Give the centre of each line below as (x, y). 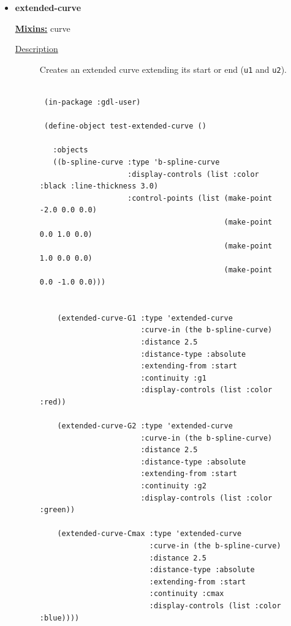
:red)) (53, 402)
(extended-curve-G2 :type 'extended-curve (145, 426)
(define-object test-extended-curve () (125, 126)
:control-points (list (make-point (200, 198)
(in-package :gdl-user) (92, 102)
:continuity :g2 (173, 486)
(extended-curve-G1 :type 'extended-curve (145, 318)
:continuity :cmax (187, 594)
